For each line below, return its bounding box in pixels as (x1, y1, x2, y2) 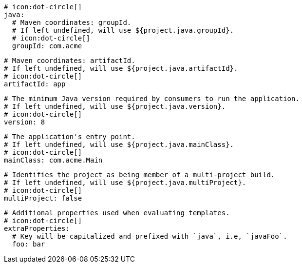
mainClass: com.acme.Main (4, 156, 103, 164)
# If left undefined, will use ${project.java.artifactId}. (4, 64, 238, 72)
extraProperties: (4, 225, 70, 232)
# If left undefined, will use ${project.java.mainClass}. (4, 141, 234, 148)
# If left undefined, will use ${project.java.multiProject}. (4, 179, 246, 186)
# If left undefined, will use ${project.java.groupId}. (12, 26, 234, 34)
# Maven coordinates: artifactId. (4, 57, 135, 64)
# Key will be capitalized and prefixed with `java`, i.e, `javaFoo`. (12, 232, 287, 240)
